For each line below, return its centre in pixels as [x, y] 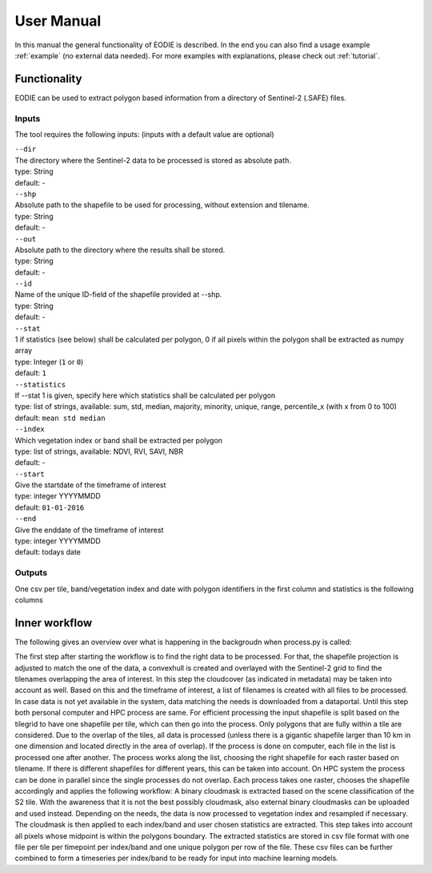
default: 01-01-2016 [50, 507]
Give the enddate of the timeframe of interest [89, 530]
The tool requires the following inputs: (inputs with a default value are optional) [145, 134]
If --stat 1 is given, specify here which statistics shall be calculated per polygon [145, 395]
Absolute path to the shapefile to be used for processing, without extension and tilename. [162, 205]
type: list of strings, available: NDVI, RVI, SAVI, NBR [99, 451]
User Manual [58, 21]
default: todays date [48, 552]
